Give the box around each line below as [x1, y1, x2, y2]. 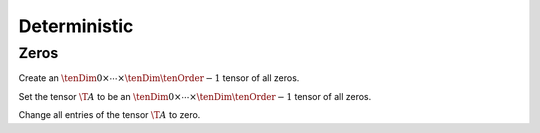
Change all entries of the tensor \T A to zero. [18, 109, 201, 121]
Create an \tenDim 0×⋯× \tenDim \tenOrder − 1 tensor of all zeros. [18, 72, 300, 84]
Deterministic [18, 15, 134, 37]
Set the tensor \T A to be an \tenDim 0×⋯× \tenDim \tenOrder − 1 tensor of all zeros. [18, 90, 372, 102]
